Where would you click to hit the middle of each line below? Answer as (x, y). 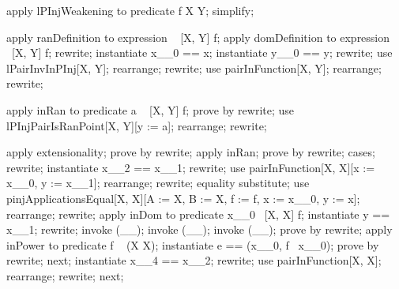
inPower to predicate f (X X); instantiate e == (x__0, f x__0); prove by (193, 244)
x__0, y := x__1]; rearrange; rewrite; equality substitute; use (158, 183)
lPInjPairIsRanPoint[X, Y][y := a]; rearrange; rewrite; (137, 125)
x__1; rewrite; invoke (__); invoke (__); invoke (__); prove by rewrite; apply (199, 229)
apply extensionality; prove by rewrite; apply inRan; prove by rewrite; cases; (191, 152)
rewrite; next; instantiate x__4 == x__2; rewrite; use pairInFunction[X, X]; (194, 260)
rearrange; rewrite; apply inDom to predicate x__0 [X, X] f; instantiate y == (198, 214)
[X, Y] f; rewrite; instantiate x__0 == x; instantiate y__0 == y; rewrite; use (202, 53)
